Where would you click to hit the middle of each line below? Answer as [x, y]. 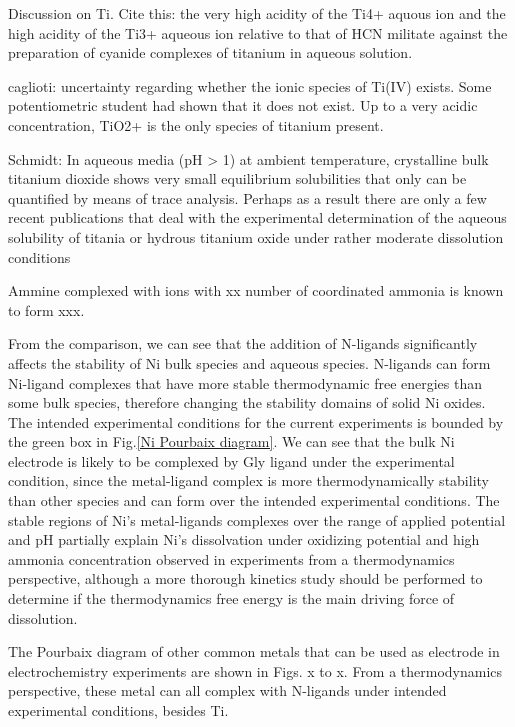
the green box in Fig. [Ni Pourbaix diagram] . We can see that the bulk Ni [231, 441]
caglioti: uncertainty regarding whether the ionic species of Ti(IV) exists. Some [250, 85]
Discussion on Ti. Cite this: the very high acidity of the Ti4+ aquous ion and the [257, 13]
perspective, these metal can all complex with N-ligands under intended [227, 690]
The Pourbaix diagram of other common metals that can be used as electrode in [254, 651]
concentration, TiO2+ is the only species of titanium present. [196, 124]
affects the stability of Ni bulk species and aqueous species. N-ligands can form [249, 362]
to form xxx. [46, 309]
